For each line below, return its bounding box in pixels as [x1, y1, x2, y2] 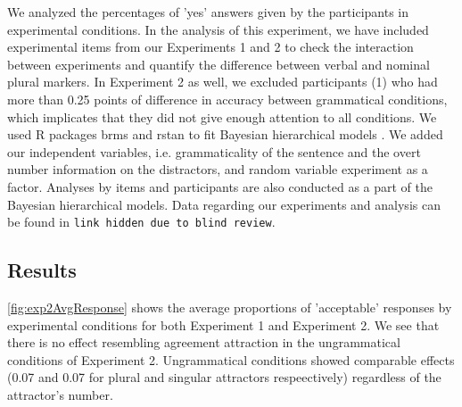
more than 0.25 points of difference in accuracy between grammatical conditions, [7, 89, 448, 108]
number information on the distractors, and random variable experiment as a [7, 160, 428, 179]
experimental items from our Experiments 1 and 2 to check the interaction [7, 37, 414, 56]
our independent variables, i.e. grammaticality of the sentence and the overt [7, 142, 421, 161]
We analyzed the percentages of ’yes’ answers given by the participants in [7, 3, 409, 21]
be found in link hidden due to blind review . [7, 212, 276, 231]
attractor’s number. [7, 385, 113, 403]
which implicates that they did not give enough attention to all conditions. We [7, 107, 437, 126]
